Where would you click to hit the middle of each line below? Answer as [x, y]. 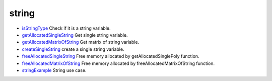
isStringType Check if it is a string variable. [66, 28]
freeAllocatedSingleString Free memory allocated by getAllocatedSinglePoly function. [111, 56]
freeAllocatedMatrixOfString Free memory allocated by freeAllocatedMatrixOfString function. [118, 63]
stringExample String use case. [54, 70]
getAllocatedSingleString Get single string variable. [75, 35]
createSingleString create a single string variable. [73, 49]
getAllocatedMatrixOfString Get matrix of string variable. [81, 42]
